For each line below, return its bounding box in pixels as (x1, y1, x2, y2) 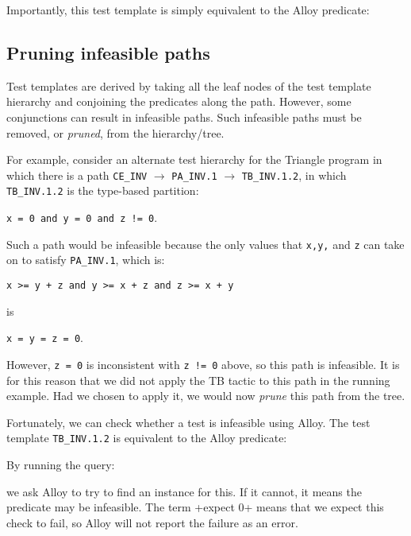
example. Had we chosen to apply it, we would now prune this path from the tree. (6, 387, 405, 404)
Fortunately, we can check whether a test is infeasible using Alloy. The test (6, 414, 371, 430)
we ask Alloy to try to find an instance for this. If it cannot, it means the (6, 483, 362, 499)
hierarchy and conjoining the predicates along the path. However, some (6, 93, 351, 110)
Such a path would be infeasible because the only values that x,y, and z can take (6, 235, 405, 252)
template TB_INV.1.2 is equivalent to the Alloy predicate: (6, 429, 287, 446)
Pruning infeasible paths (6, 40, 210, 64)
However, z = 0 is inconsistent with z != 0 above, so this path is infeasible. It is (6, 355, 400, 372)
